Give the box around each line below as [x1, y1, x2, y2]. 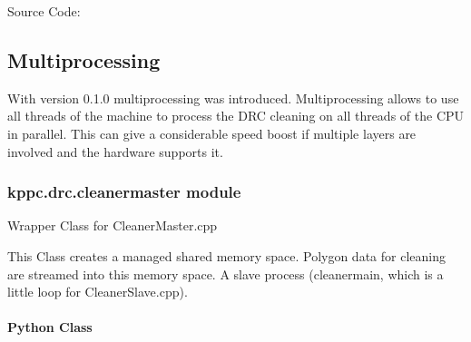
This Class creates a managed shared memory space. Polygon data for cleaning [7, 246, 446, 265]
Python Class [7, 318, 93, 337]
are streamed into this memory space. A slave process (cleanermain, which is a [7, 264, 444, 283]
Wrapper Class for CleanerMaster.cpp [7, 216, 218, 235]
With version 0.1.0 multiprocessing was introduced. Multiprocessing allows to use [7, 88, 459, 107]
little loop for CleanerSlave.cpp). [7, 282, 188, 301]
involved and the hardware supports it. [7, 142, 223, 161]
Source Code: [7, 2, 81, 20]
